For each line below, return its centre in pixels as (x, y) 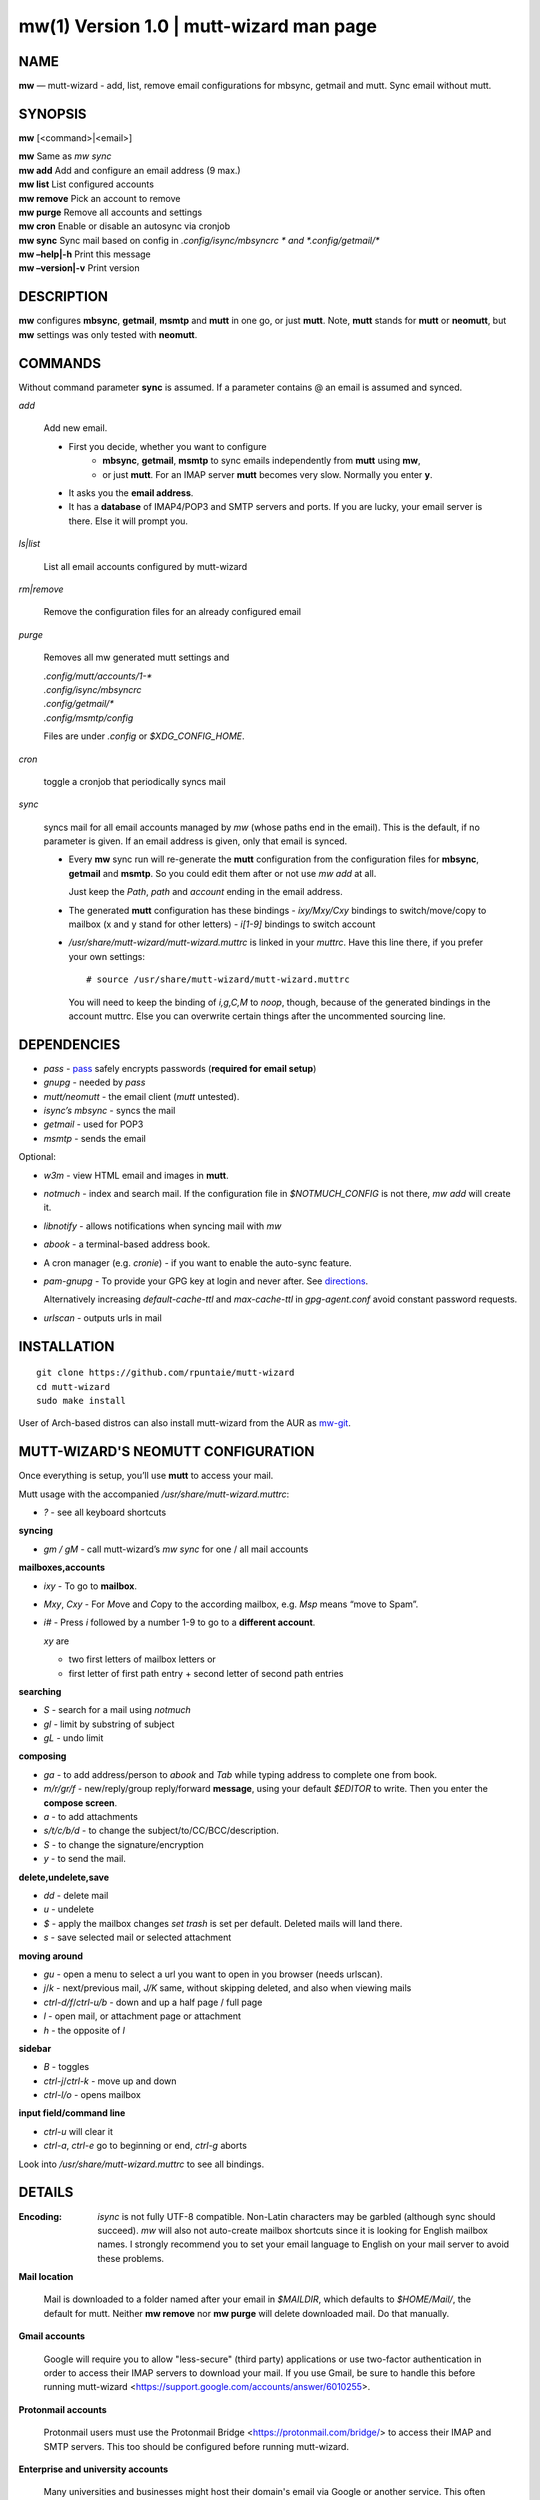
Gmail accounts (51, 2336)
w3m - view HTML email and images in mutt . (136, 1175)
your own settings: (106, 956)
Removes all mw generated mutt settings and (136, 657)
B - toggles (66, 2067)
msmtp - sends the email (95, 1138)
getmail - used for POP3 (93, 1124)
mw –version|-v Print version (79, 268)
